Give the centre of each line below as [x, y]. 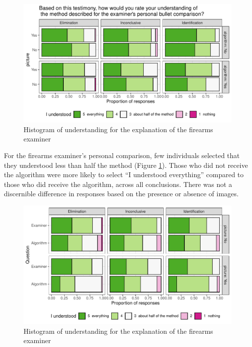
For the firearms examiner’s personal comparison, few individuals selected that [122, 155]
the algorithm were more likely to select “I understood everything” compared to [124, 174]
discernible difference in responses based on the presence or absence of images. [121, 194]
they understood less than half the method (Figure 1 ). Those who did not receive [126, 165]
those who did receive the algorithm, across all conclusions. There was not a [118, 184]
